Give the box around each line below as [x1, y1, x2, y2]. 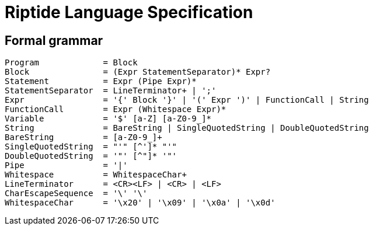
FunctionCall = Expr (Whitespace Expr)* [5, 104, 226, 114]
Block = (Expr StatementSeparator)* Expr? [5, 67, 271, 77]
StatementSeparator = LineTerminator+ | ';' [5, 86, 217, 96]
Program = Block [5, 58, 138, 68]
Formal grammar [5, 33, 103, 48]
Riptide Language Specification [5, 2, 253, 22]
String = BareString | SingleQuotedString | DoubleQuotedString [5, 123, 369, 133]
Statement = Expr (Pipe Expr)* [5, 76, 197, 86]
